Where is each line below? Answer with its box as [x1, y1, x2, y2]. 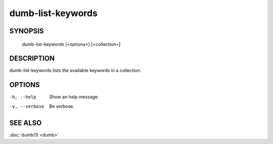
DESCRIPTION [9, 54, 55, 63]
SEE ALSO [9, 118, 42, 127]
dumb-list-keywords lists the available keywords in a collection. [9, 67, 142, 74]
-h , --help [9, 94, 36, 100]
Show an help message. [49, 94, 100, 100]
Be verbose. [49, 103, 75, 109]
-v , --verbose [9, 103, 44, 109]
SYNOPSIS [9, 27, 44, 35]
